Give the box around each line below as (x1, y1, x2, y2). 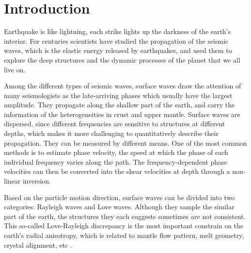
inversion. (22, 176, 51, 186)
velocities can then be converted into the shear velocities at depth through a (4, 166, 230, 176)
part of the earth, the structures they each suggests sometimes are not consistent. (4, 211, 246, 221)
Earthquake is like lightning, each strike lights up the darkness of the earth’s (4, 26, 231, 36)
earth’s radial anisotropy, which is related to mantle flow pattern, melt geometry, (4, 230, 244, 240)
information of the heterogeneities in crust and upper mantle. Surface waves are (4, 109, 240, 119)
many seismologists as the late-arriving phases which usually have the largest (4, 90, 233, 100)
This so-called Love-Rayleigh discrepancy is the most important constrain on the (4, 220, 244, 231)
